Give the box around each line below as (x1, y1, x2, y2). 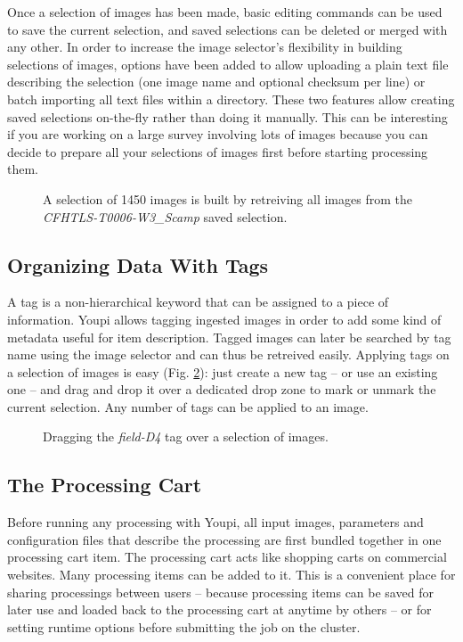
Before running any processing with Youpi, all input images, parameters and (7, 513, 424, 531)
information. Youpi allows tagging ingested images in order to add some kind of (7, 309, 442, 328)
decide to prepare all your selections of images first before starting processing (7, 142, 428, 160)
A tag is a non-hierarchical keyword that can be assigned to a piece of (7, 292, 389, 311)
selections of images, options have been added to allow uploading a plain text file (7, 54, 449, 73)
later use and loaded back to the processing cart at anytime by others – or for (7, 600, 432, 619)
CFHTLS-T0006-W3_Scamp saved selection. (43, 207, 288, 226)
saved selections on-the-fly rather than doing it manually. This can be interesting (7, 107, 448, 126)
